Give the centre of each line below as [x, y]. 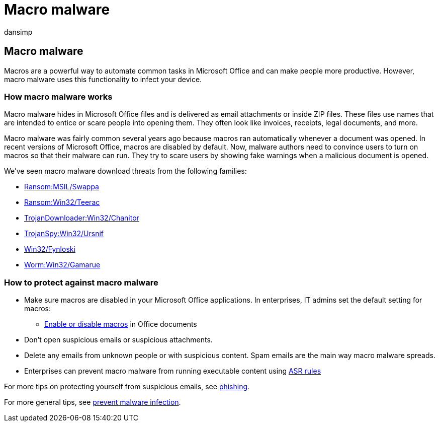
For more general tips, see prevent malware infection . [93, 402]
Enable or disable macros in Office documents [121, 324]
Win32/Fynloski [50, 249]
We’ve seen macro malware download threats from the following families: [125, 171]
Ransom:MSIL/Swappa [62, 187]
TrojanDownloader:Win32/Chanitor [82, 218]
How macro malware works [58, 96]
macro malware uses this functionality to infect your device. [103, 79]
